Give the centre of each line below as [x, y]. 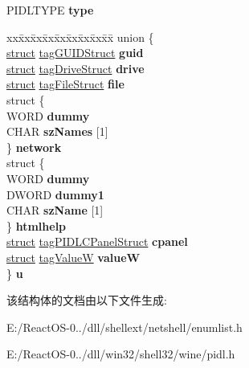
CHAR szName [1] [55, 210]
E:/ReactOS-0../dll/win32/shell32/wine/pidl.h [121, 354]
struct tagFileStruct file [65, 84]
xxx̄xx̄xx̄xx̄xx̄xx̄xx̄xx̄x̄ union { [80, 37]
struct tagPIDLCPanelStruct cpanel [97, 241]
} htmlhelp [37, 225]
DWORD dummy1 [55, 194]
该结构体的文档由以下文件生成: [87, 300]
